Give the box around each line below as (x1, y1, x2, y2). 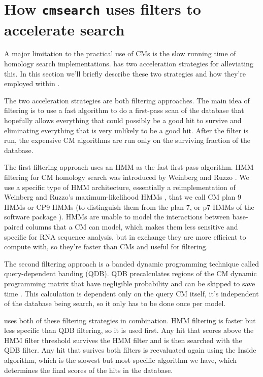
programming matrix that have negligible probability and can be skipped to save (4, 278, 255, 288)
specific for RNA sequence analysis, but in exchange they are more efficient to (4, 231, 246, 242)
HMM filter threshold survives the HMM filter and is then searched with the (4, 334, 242, 345)
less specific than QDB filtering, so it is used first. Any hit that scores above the (4, 325, 254, 335)
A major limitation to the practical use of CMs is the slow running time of (4, 48, 236, 59)
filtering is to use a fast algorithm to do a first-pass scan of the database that (4, 105, 244, 116)
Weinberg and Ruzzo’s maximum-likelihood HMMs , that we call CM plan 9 (4, 192, 242, 202)
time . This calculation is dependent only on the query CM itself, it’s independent (4, 288, 259, 298)
